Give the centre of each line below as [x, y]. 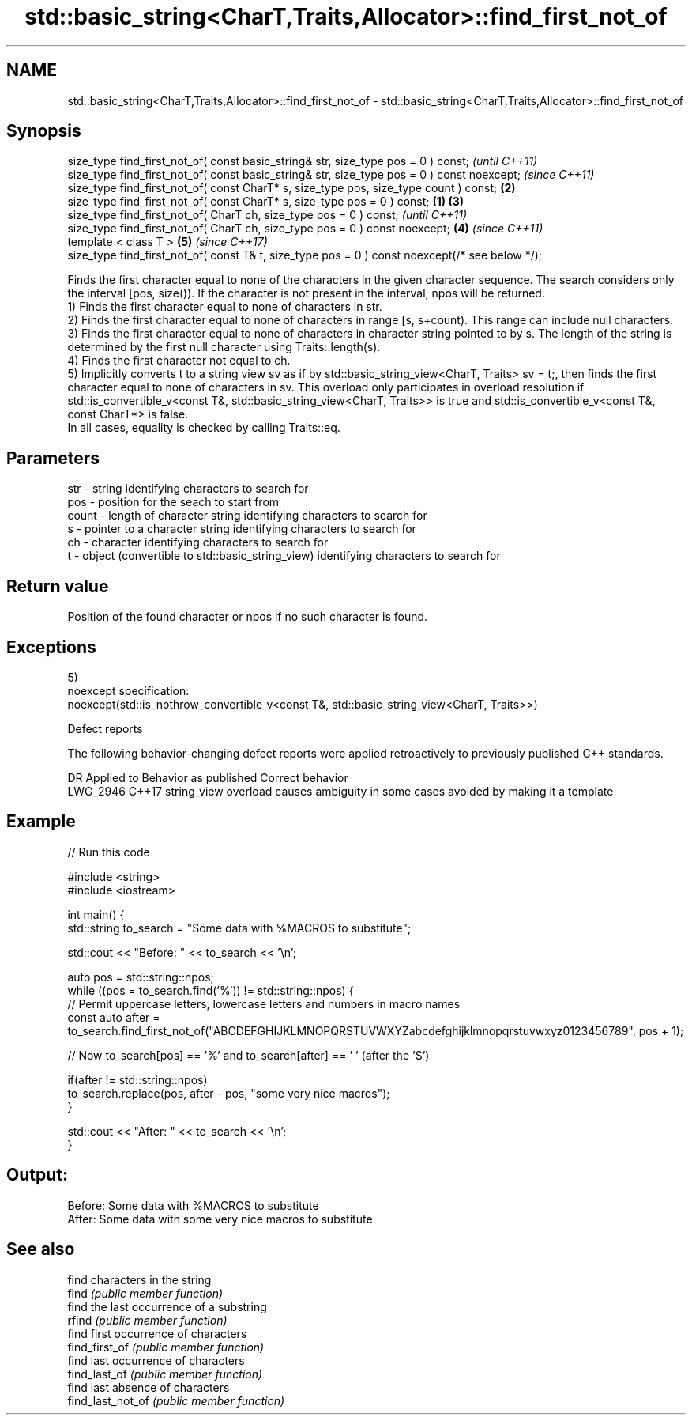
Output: [37, 1175]
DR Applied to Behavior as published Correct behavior [208, 777]
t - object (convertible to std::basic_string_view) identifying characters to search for [284, 556]
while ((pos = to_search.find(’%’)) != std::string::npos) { [211, 990]
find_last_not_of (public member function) [176, 1400]
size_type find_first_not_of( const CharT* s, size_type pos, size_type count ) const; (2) [291, 188]
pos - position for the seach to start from [173, 502]
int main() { [96, 914]
